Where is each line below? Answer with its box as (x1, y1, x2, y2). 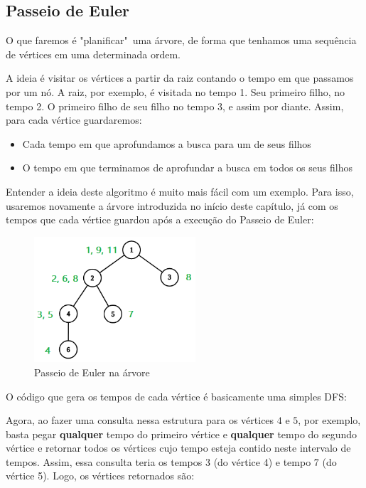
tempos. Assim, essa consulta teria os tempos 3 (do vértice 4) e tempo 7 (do (6, 454, 337, 469)
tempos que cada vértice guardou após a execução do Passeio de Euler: (6, 212, 314, 227)
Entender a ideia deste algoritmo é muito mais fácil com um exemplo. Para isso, (6, 184, 354, 198)
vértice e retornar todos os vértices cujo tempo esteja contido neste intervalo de (6, 440, 351, 455)
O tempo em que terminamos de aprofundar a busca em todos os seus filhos (22, 160, 352, 175)
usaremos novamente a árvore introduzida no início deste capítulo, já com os (6, 198, 338, 213)
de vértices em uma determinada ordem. (6, 46, 181, 61)
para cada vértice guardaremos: (6, 112, 142, 127)
